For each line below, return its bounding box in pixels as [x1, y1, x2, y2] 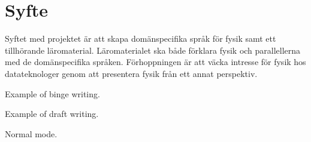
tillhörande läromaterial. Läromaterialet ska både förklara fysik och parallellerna [5, 44, 301, 56]
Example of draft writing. [5, 107, 99, 120]
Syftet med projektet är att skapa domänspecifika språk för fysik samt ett [5, 32, 276, 45]
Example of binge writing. [5, 87, 100, 100]
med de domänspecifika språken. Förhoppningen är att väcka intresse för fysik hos [5, 55, 306, 68]
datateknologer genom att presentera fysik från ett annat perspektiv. [5, 67, 258, 79]
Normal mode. [5, 127, 58, 140]
